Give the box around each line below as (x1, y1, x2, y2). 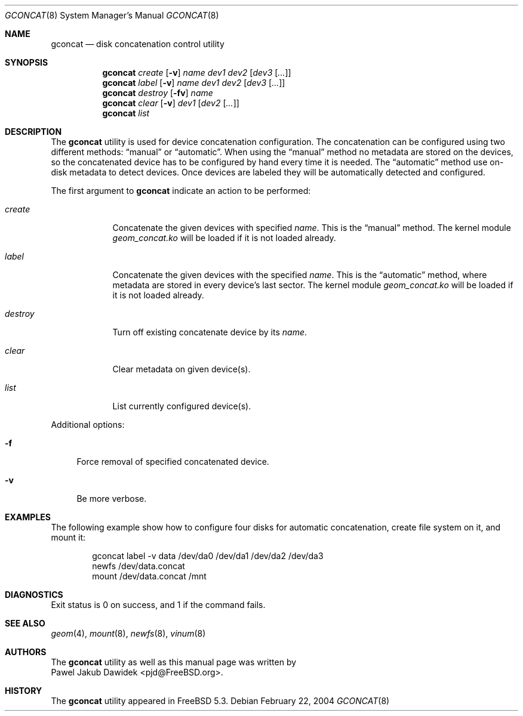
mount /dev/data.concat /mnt (92, 571, 207, 581)
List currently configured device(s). (112, 401, 251, 411)
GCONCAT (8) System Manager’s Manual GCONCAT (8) (5, 10, 219, 20)
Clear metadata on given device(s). (112, 364, 251, 374)
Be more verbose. (76, 493, 147, 504)
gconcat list (102, 108, 150, 118)
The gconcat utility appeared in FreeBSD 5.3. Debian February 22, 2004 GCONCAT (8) (51, 696, 390, 706)
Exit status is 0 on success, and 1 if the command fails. (51, 600, 266, 610)
